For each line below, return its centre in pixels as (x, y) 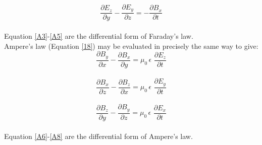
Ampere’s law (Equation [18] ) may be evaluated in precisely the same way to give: (131, 46)
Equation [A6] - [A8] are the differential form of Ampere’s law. (98, 136)
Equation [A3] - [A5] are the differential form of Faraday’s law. (99, 36)
